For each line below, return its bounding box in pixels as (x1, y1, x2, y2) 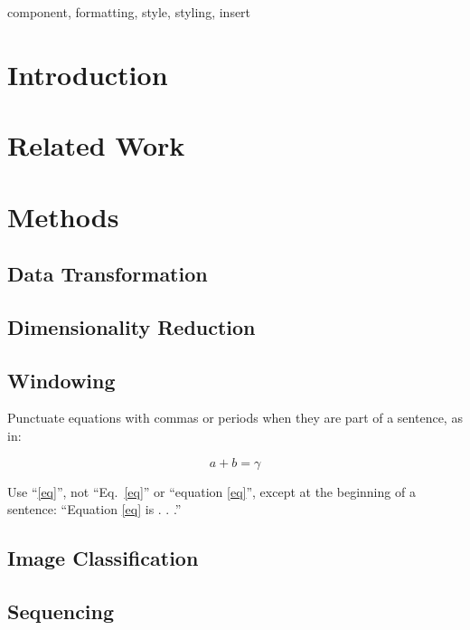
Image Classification (7, 544, 199, 572)
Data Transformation (7, 260, 208, 288)
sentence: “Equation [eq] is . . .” (7, 500, 182, 519)
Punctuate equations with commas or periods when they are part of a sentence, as (7, 408, 463, 427)
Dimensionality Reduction (7, 312, 256, 340)
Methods (7, 197, 119, 234)
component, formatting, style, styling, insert (7, 3, 251, 21)
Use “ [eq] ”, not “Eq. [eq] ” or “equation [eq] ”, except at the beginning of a (7, 482, 416, 501)
